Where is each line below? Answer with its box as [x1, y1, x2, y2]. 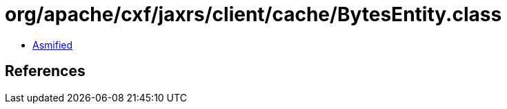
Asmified [32, 38, 73, 51]
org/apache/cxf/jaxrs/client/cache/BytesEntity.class [5, 3, 502, 26]
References [5, 62, 86, 80]
